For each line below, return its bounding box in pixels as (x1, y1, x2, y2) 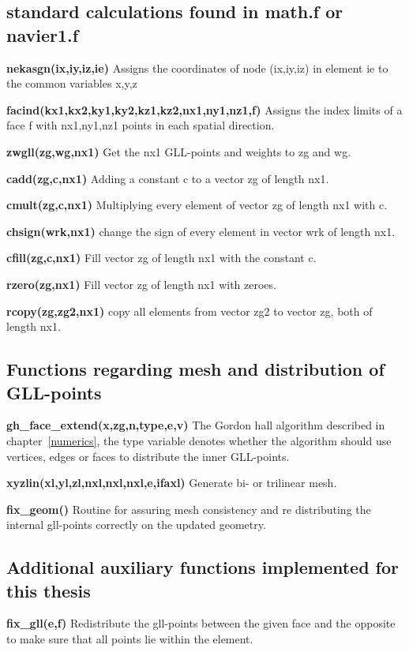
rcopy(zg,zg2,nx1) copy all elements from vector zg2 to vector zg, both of (6, 302, 373, 319)
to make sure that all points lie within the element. (6, 631, 253, 647)
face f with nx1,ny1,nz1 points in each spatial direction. (6, 117, 275, 133)
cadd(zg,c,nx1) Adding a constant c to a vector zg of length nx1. (6, 170, 329, 186)
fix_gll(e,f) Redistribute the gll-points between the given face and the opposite (6, 615, 396, 631)
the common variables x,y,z (6, 75, 137, 92)
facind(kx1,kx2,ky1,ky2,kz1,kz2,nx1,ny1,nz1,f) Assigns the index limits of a (6, 101, 403, 118)
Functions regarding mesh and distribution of (6, 357, 385, 381)
